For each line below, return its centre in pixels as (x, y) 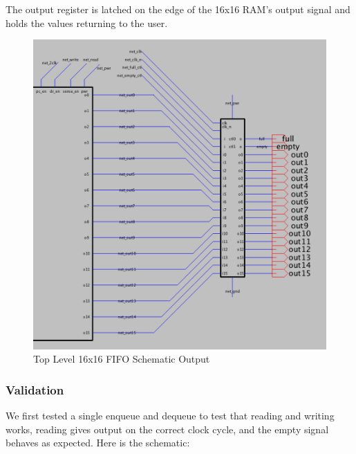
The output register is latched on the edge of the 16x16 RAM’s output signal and (178, 9)
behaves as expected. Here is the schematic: (98, 443)
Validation (35, 389)
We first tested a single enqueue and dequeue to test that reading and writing (170, 416)
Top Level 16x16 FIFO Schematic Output (122, 359)
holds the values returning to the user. (87, 22)
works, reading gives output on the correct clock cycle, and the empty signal (167, 429)
